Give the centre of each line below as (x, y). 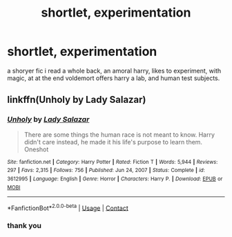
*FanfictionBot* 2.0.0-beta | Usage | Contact (68, 207)
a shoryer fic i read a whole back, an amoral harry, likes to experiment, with (114, 70)
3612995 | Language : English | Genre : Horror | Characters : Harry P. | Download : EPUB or (115, 179)
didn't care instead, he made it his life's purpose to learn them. (113, 142)
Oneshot (36, 149)
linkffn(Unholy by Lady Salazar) (77, 100)
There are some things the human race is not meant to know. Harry (119, 134)
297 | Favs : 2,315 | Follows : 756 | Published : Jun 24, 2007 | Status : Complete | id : (106, 171)
